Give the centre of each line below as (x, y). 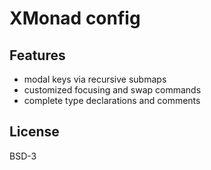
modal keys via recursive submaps (95, 79)
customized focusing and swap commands (112, 90)
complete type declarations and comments (112, 100)
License (34, 132)
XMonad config (75, 18)
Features (37, 55)
